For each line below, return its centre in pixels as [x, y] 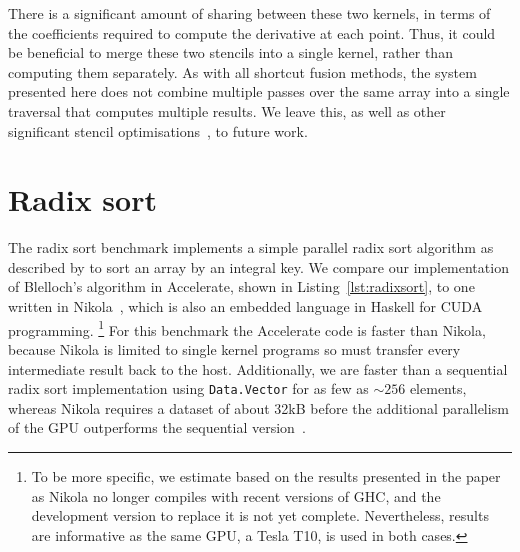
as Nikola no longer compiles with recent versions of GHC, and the [236, 495]
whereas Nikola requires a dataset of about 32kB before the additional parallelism [258, 407]
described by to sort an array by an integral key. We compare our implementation [258, 266]
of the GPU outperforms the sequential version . [157, 427]
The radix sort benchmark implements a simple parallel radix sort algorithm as [251, 247]
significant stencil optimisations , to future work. [158, 130]
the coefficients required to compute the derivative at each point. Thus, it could [252, 32]
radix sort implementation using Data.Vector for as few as [188, 388]
